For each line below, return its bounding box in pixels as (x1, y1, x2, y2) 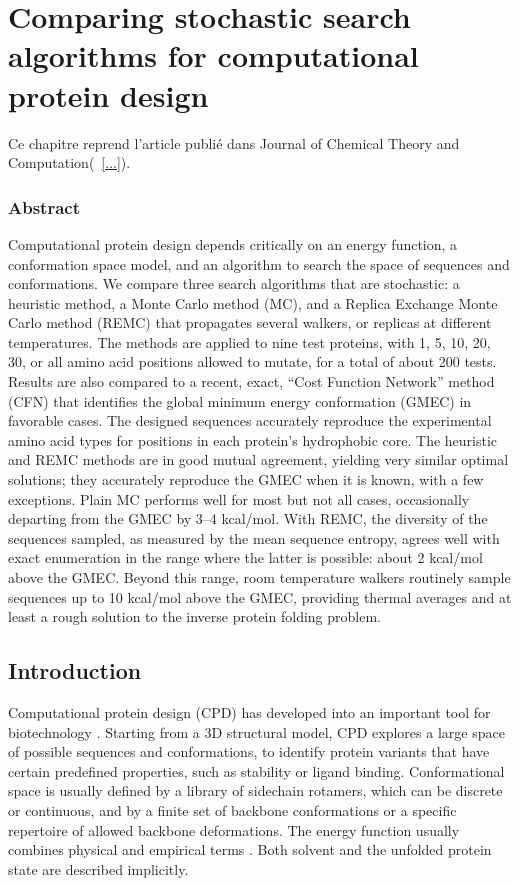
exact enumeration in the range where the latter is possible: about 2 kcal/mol (8, 547, 483, 568)
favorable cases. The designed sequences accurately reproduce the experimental (8, 410, 492, 431)
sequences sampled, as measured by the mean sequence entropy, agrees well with (8, 527, 500, 548)
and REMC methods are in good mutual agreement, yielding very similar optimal (8, 449, 509, 470)
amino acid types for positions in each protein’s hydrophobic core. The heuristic (8, 429, 498, 450)
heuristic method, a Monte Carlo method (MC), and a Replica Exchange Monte (8, 292, 498, 313)
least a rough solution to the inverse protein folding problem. (8, 606, 381, 627)
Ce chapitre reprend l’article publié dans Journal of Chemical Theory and (8, 132, 460, 153)
